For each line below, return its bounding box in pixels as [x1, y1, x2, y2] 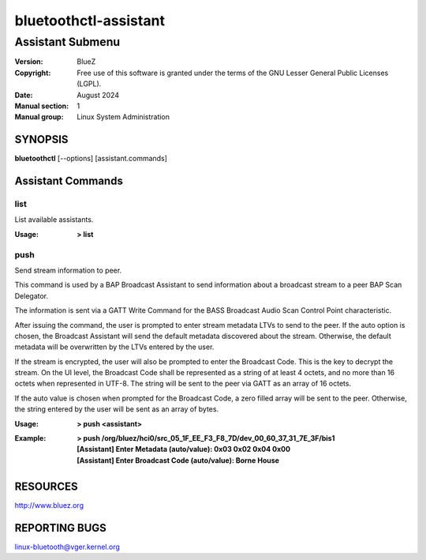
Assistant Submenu [14, 35, 121, 49]
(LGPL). [77, 79, 102, 88]
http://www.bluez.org [14, 500, 84, 509]
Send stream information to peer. [14, 265, 122, 275]
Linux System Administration [77, 112, 170, 122]
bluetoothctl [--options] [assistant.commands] [14, 154, 167, 163]
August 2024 [77, 90, 120, 100]
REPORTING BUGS [14, 521, 106, 535]
